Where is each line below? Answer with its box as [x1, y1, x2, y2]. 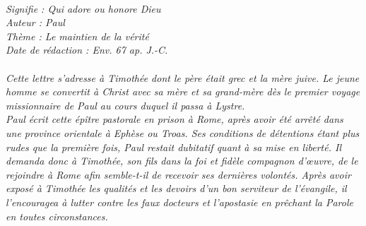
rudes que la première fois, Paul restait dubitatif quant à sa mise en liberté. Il [6, 139, 341, 154]
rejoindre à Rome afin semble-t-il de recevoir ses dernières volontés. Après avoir [6, 167, 351, 182]
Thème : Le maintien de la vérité [6, 28, 149, 43]
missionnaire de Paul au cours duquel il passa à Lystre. [6, 97, 245, 112]
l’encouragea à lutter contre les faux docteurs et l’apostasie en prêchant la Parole [6, 194, 353, 209]
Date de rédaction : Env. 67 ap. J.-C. [6, 42, 168, 57]
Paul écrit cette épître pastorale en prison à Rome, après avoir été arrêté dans [6, 112, 343, 126]
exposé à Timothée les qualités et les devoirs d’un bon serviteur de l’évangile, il [6, 181, 347, 196]
